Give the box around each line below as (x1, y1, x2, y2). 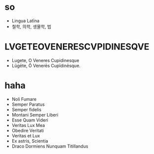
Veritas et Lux (11, 132, 40, 139)
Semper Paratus (11, 101, 45, 107)
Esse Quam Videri (11, 117, 48, 123)
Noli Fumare (11, 96, 37, 102)
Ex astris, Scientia (11, 138, 48, 144)
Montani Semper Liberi (11, 112, 59, 118)
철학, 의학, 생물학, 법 (11, 24, 51, 30)
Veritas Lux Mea (11, 122, 45, 128)
